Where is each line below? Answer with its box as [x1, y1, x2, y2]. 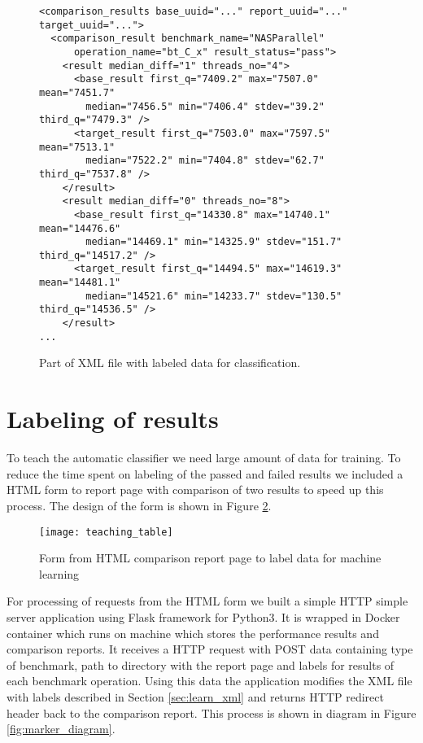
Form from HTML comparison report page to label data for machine [39, 549, 382, 566]
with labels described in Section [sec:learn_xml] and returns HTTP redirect [7, 688, 384, 705]
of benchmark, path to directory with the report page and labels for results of [7, 656, 395, 673]
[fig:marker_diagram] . [7, 720, 116, 737]
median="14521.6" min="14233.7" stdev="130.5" [85, 290, 342, 302]
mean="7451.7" [39, 86, 116, 98]
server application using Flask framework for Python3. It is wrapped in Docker [7, 608, 400, 625]
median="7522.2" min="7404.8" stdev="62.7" [85, 155, 325, 167]
